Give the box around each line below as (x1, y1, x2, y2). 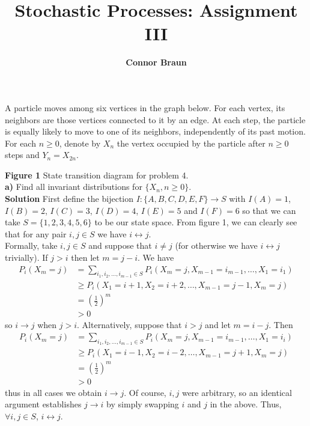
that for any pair (5, 227, 67, 240)
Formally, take (5, 239, 58, 252)
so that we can (242, 204, 296, 216)
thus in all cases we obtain (5, 386, 102, 398)
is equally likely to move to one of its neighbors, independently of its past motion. (5, 125, 306, 138)
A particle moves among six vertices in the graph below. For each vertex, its (5, 101, 285, 114)
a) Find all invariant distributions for (5, 180, 142, 193)
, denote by (59, 136, 101, 149)
